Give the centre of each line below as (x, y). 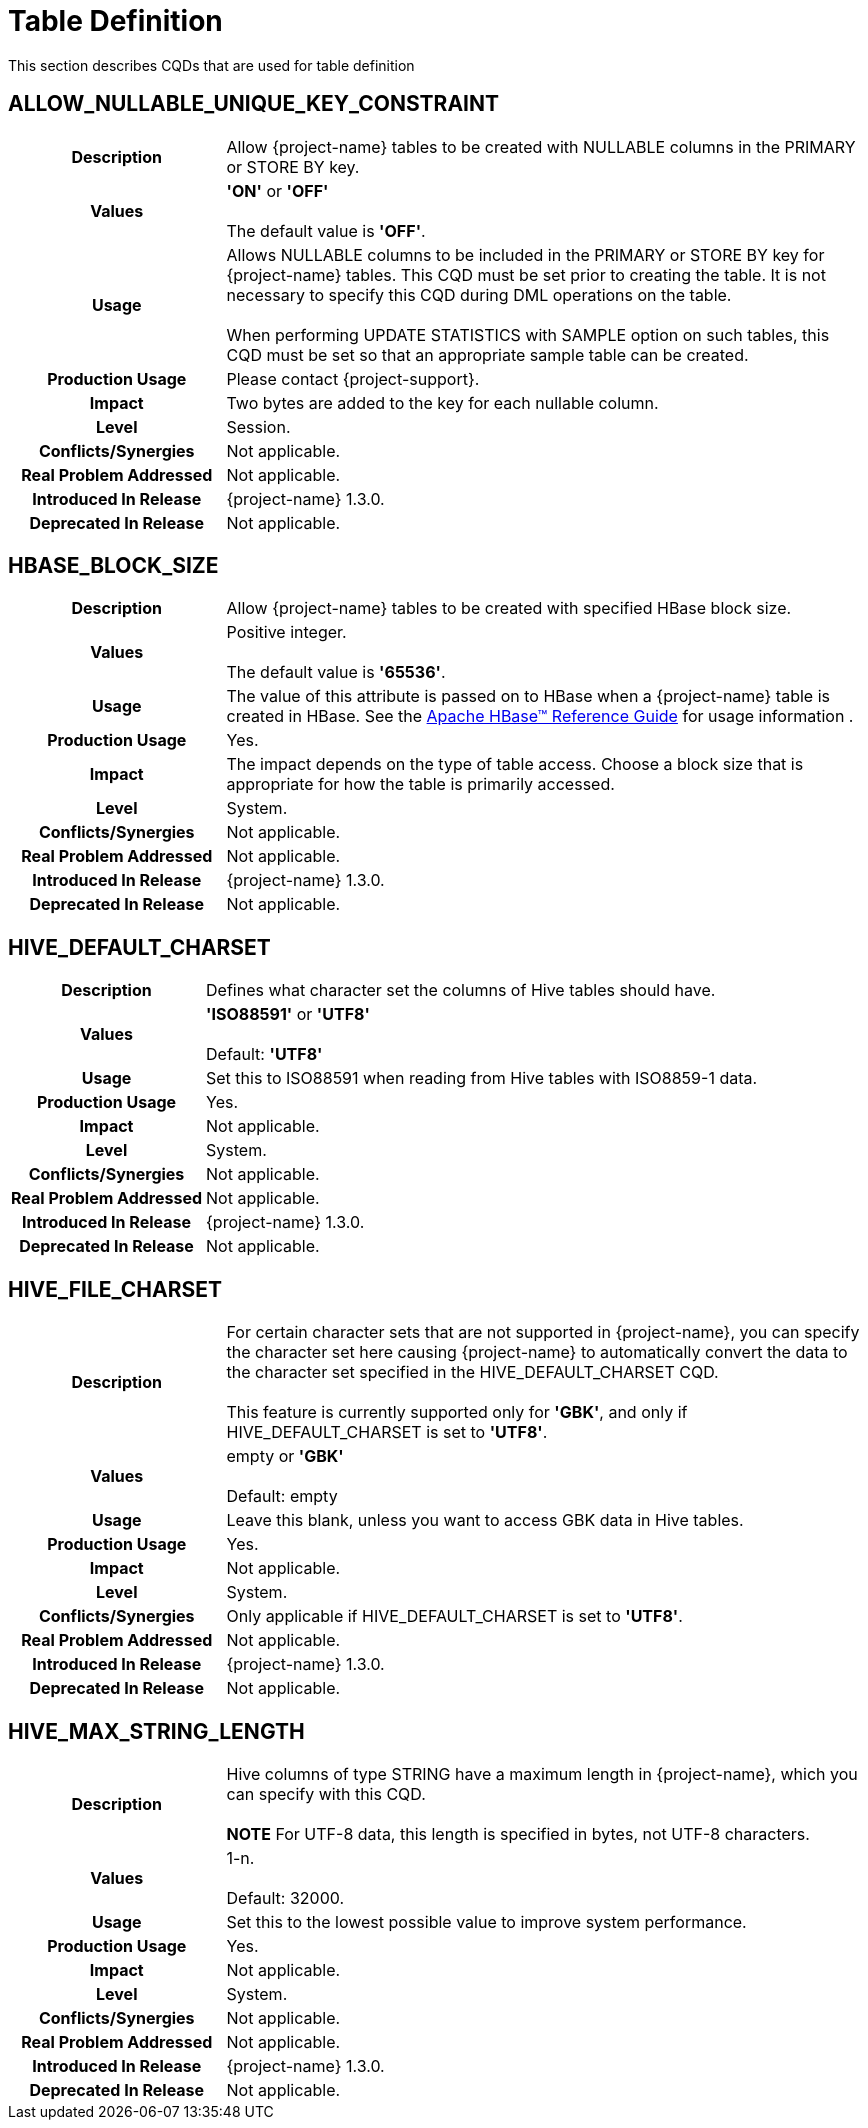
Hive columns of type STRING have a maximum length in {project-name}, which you (542, 1773)
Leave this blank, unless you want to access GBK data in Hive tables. (485, 1520)
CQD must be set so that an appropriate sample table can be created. (487, 354)
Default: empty (282, 1496)
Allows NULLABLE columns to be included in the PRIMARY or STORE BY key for (525, 254)
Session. (258, 426)
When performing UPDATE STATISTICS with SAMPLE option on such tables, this (528, 334)
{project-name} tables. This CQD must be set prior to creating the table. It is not (526, 274)
